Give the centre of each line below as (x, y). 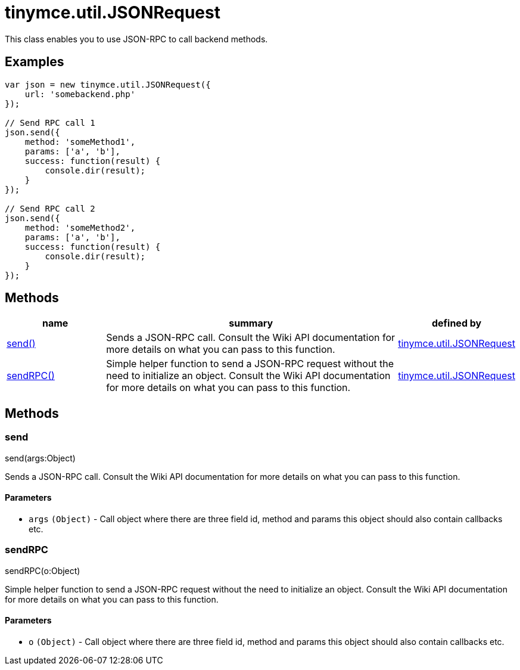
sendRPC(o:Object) (43, 570)
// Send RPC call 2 (50, 208)
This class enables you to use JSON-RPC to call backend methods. (136, 39)
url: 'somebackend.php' (80, 94)
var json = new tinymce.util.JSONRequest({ (108, 84)
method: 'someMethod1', (80, 142)
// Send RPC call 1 (50, 122)
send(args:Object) (40, 458)
